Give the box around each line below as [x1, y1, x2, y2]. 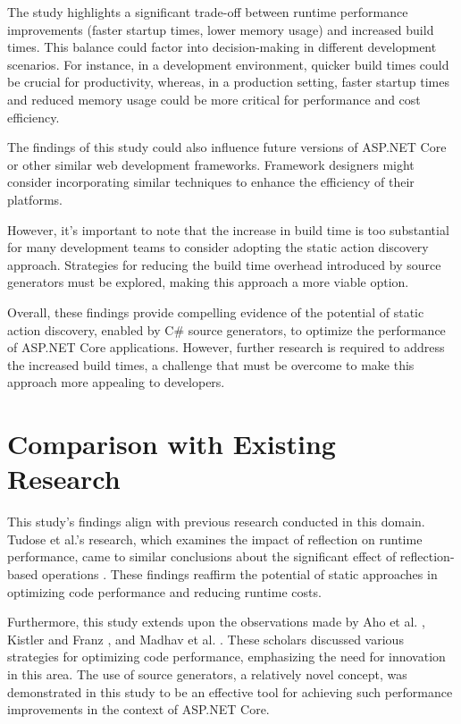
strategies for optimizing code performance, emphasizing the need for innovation [7, 647, 446, 666]
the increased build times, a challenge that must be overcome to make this [7, 355, 415, 374]
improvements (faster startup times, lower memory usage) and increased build [7, 20, 434, 38]
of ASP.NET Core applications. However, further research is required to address [7, 338, 445, 357]
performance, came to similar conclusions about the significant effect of [7, 547, 397, 566]
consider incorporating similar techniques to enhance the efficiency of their [7, 173, 415, 191]
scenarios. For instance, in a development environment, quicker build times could [7, 55, 449, 73]
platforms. [7, 189, 63, 208]
